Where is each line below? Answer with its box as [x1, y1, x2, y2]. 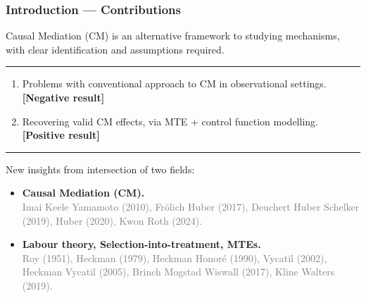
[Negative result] [22, 90, 105, 104]
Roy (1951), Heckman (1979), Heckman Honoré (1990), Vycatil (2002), [22, 250, 327, 265]
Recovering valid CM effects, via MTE [22, 113, 188, 128]
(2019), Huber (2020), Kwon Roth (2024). [22, 213, 203, 228]
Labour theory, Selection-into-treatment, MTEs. [22, 237, 261, 252]
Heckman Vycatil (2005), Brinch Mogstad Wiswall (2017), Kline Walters [22, 264, 335, 279]
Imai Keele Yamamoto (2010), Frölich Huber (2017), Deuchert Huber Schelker [22, 199, 360, 213]
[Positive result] [22, 128, 100, 142]
